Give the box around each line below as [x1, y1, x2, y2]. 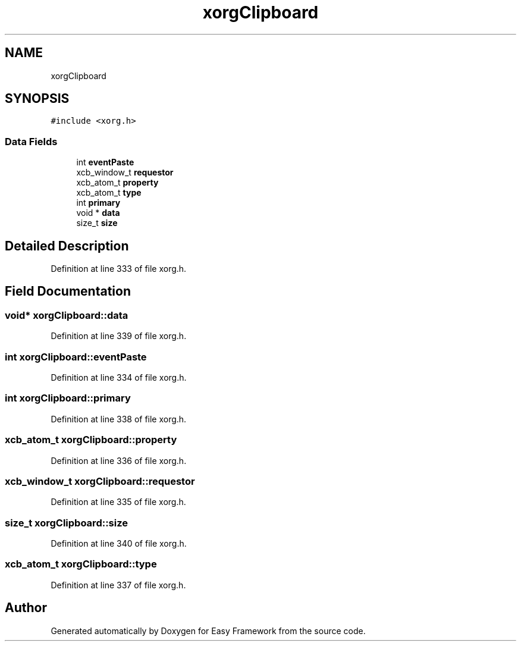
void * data [76, 208, 120, 218]
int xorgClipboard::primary [5, 392, 131, 404]
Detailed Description [5, 238, 129, 253]
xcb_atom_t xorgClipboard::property [5, 434, 177, 446]
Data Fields [5, 135, 58, 148]
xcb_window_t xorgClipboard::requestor [5, 475, 195, 487]
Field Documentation [5, 284, 131, 299]
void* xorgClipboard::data [5, 309, 128, 321]
